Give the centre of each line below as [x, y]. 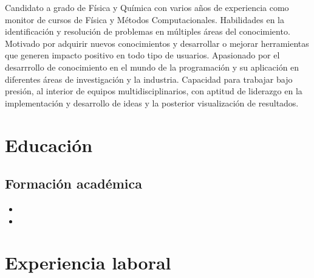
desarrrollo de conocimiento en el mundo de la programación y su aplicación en [152, 67]
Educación [49, 144]
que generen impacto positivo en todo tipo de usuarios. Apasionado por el [142, 55]
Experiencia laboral [88, 262]
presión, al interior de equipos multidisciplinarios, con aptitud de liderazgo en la [154, 91]
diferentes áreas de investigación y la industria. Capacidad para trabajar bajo [149, 79]
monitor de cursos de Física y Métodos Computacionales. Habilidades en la [145, 19]
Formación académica [74, 183]
